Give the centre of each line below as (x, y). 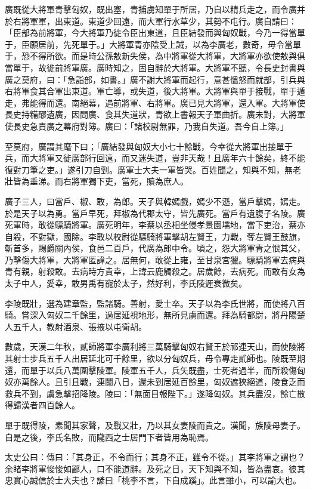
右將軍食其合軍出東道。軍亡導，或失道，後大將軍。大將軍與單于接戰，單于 (151, 91)
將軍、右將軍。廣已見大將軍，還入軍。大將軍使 (213, 102)
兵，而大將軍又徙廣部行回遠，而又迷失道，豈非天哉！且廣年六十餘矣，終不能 (155, 158)
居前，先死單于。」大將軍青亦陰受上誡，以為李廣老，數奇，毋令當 (165, 44)
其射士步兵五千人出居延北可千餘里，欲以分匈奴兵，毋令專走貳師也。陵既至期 (155, 358)
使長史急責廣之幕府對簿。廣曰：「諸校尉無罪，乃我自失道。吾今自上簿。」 (147, 126)
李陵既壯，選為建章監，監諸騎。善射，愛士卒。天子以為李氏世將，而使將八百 (155, 303)
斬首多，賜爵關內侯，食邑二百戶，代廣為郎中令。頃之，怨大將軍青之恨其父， (155, 248)
